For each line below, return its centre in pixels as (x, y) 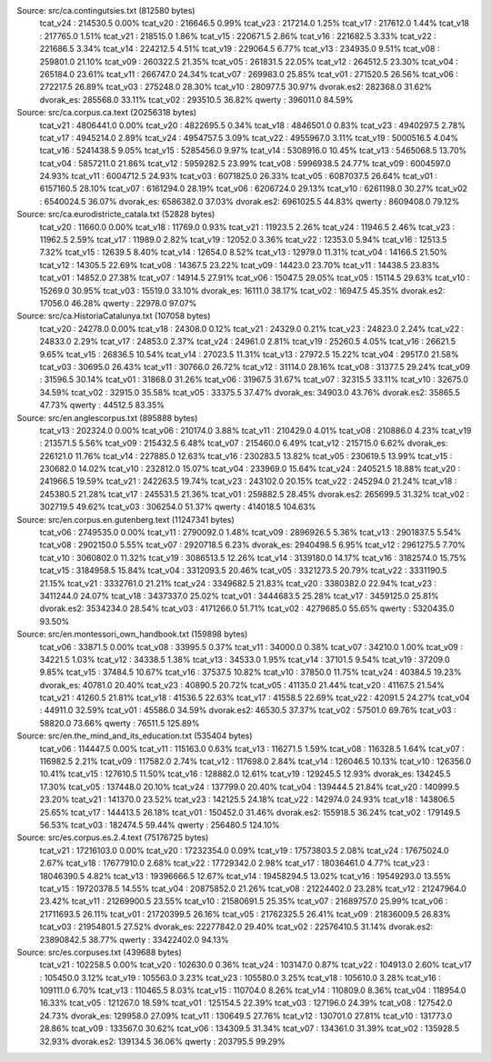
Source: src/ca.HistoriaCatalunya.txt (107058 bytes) (114, 316)
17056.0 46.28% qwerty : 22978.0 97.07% (118, 303)
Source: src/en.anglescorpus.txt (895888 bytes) (107, 417)
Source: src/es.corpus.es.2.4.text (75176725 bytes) (113, 837)
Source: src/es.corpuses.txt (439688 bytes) (99, 952)
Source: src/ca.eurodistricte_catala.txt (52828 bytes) (116, 215)
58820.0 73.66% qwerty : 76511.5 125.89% (120, 723)
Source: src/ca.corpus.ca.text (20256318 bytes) (107, 113)
